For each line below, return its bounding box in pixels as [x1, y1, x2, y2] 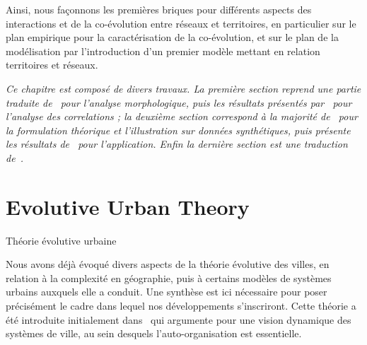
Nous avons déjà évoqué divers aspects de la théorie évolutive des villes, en [6, 257, 330, 271]
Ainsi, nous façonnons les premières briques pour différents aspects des [6, 2, 312, 16]
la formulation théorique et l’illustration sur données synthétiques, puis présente [6, 122, 351, 137]
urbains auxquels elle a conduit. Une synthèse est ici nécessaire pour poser [6, 284, 327, 299]
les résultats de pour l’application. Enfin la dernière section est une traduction [6, 136, 348, 151]
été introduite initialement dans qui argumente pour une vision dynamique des [6, 312, 351, 327]
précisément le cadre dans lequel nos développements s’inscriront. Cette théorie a [6, 298, 356, 313]
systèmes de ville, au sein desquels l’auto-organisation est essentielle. [6, 326, 302, 341]
